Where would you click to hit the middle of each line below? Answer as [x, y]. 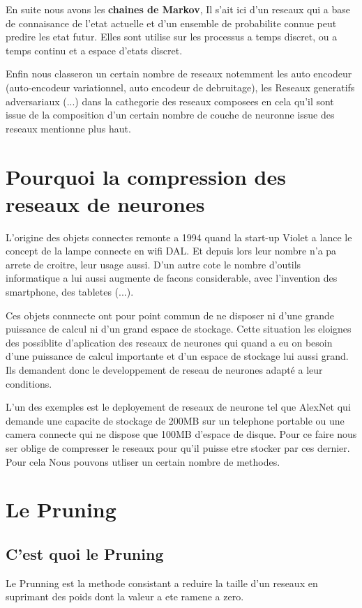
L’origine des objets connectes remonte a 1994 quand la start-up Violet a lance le [179, 237]
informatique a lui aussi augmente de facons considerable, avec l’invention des [172, 278]
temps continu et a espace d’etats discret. [94, 50]
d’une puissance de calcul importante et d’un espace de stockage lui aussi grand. [177, 356]
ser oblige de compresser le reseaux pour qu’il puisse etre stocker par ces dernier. [178, 447]
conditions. [29, 383]
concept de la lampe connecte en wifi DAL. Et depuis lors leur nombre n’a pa [171, 251]
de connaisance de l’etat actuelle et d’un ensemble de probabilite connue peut [171, 23]
